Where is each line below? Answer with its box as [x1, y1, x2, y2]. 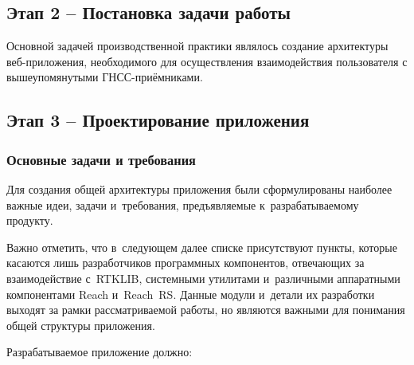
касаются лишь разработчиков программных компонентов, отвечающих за [6, 254, 365, 271]
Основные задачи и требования [6, 149, 196, 169]
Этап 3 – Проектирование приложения [6, 108, 310, 132]
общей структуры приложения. [6, 316, 155, 333]
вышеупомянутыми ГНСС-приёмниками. [6, 69, 203, 85]
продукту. [6, 212, 53, 229]
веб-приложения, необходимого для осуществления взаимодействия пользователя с [6, 53, 408, 69]
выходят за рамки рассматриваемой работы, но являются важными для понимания [6, 301, 405, 318]
